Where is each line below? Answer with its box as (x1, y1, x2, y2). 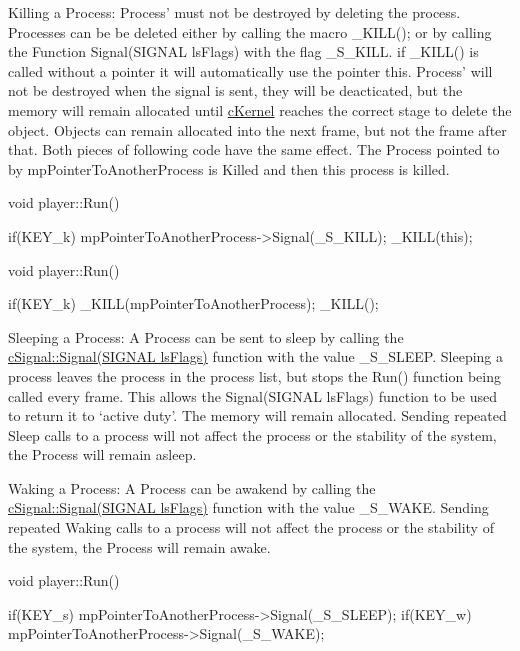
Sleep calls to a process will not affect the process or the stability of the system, (8, 424, 497, 445)
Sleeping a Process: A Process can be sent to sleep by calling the (8, 326, 404, 347)
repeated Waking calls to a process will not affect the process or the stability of (8, 517, 494, 538)
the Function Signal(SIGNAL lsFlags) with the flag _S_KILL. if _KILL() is (8, 41, 479, 62)
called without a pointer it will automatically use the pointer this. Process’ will (8, 60, 493, 81)
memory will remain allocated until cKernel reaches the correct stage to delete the (8, 99, 512, 120)
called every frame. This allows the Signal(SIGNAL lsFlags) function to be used (8, 385, 498, 406)
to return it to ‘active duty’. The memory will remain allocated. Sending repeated (8, 405, 507, 426)
